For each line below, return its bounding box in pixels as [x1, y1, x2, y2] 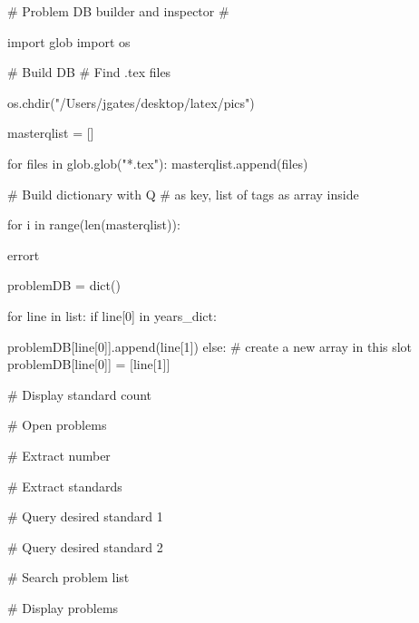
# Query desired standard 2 [7, 537, 163, 556]
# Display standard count [7, 385, 152, 404]
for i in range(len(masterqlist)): [7, 215, 180, 234]
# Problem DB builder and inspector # [7, 2, 229, 20]
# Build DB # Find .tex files [7, 63, 171, 82]
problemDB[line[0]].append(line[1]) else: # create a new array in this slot [7, 336, 413, 355]
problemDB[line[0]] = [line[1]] [7, 355, 171, 374]
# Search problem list [7, 568, 130, 587]
